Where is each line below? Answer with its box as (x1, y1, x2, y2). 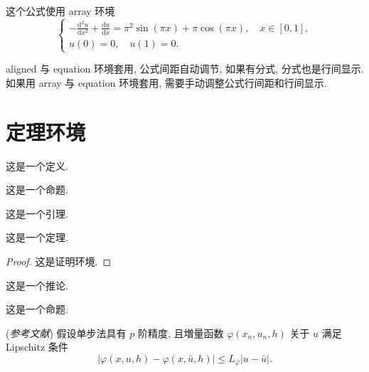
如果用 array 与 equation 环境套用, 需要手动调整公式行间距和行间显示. (6, 75, 327, 90)
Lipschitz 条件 (6, 339, 68, 354)
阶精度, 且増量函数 (137, 325, 224, 340)
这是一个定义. (6, 158, 68, 173)
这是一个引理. (6, 206, 68, 220)
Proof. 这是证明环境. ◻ (6, 254, 112, 269)
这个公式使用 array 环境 (6, 4, 115, 18)
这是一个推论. (6, 277, 68, 292)
